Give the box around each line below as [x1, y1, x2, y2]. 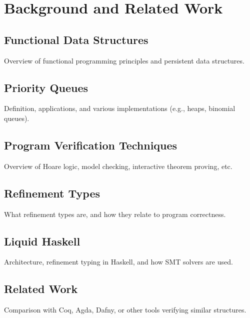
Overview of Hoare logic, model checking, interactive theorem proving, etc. [4, 160, 232, 171]
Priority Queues [4, 79, 88, 95]
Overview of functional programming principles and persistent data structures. [4, 55, 244, 65]
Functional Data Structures [4, 31, 148, 47]
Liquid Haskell [4, 233, 80, 248]
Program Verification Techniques [4, 137, 177, 152]
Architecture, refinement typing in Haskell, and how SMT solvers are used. [4, 256, 233, 267]
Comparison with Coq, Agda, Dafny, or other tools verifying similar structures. [4, 304, 246, 315]
